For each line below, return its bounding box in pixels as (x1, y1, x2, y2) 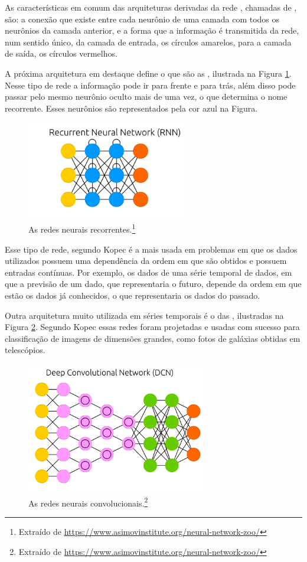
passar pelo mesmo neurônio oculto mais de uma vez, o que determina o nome (5, 90, 288, 103)
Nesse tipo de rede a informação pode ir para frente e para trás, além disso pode (5, 79, 296, 91)
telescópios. (5, 344, 45, 356)
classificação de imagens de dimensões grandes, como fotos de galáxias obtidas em (5, 332, 301, 344)
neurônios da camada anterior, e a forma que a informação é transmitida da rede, (5, 24, 299, 37)
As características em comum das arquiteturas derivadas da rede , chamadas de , (5, 1, 297, 13)
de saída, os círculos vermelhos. (5, 47, 117, 60)
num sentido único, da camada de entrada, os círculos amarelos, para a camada (5, 35, 292, 48)
